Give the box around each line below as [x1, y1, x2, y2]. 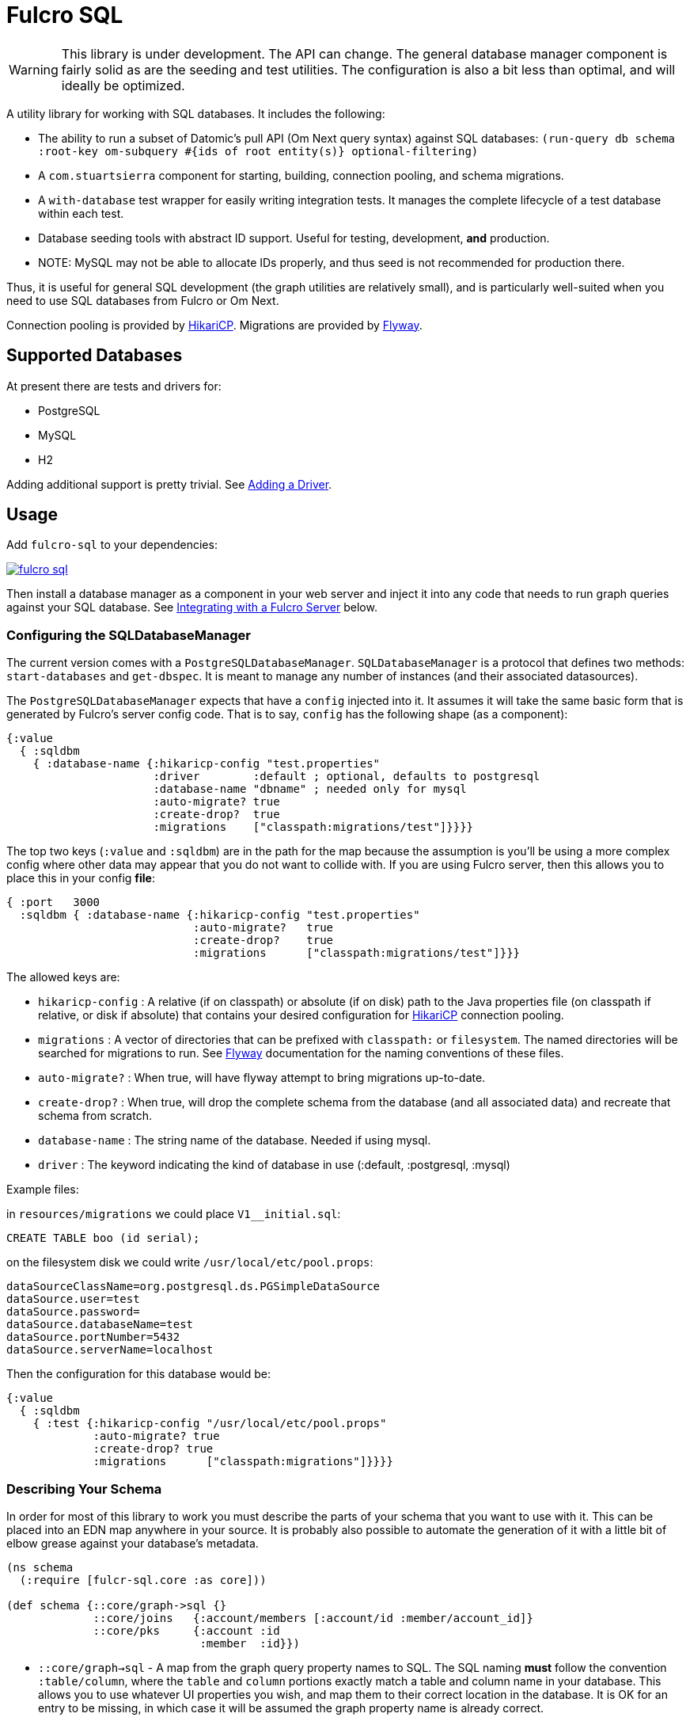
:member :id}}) [199, 1636, 300, 1650]
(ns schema [6, 1560, 74, 1574]
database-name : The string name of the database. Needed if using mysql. [38, 1133, 431, 1148]
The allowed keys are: [6, 970, 120, 984]
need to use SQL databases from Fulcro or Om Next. [6, 293, 279, 307]
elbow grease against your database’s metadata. [6, 1536, 259, 1550]
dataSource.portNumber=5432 [6, 1331, 180, 1344]
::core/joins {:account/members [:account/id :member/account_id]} [93, 1611, 533, 1624]
